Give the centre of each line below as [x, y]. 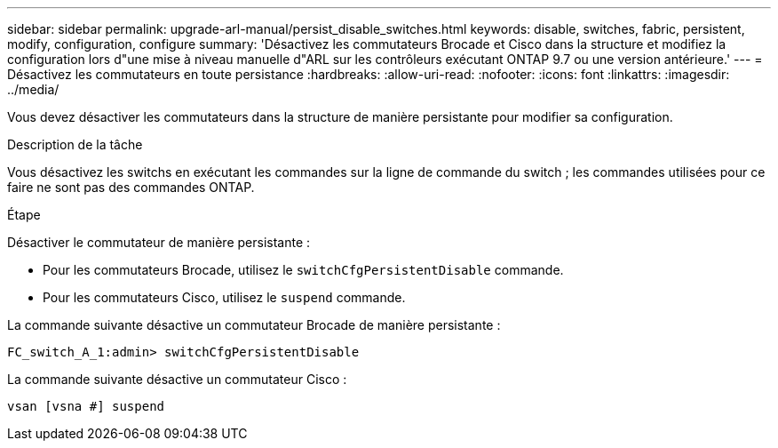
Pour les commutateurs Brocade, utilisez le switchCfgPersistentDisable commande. [303, 270]
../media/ [33, 89]
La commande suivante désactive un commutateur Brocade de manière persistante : [254, 325]
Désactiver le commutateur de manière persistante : [159, 242]
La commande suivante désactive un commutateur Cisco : [177, 379]
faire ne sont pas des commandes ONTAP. [131, 187]
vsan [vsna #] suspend [86, 406]
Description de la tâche [75, 144]
